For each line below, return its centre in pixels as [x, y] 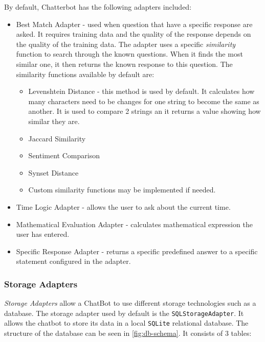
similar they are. [54, 121]
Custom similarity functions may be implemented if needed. [122, 190]
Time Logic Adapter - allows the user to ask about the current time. [123, 206]
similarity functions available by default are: [85, 74]
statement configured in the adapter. [73, 261]
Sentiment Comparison [64, 155]
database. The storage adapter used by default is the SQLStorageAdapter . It [124, 313]
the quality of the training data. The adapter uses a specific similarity [126, 44]
